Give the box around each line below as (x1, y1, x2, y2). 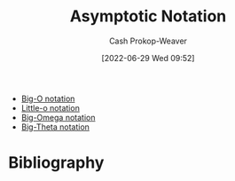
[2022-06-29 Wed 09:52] (101, 52, 195, 63)
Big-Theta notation (20, 122, 90, 132)
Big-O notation (20, 93, 75, 104)
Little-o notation (20, 102, 81, 113)
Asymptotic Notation (69, 6, 227, 27)
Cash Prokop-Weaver (108, 35, 188, 46)
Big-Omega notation (20, 112, 96, 122)
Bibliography (8, 153, 105, 173)
